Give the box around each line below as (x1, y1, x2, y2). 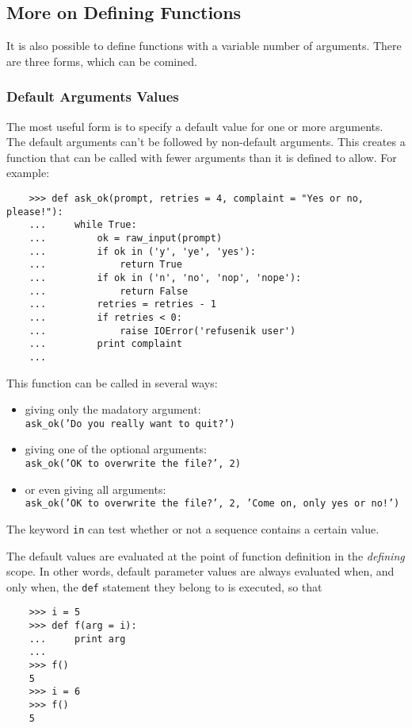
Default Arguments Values (6, 87, 179, 106)
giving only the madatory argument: (25, 401, 201, 418)
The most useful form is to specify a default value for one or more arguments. (6, 117, 383, 134)
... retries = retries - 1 (29, 299, 216, 310)
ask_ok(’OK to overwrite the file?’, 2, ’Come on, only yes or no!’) (25, 498, 400, 510)
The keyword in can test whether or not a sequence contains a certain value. (6, 520, 380, 537)
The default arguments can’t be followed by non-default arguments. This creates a (6, 133, 406, 150)
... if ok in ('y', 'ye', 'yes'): (29, 245, 256, 257)
